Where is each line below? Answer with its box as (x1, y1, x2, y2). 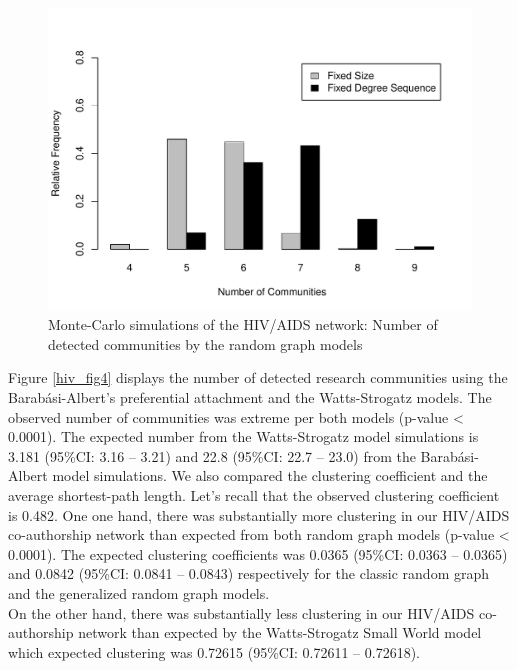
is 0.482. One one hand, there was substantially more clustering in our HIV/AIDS (8, 504, 510, 525)
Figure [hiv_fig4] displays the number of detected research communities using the (8, 367, 508, 388)
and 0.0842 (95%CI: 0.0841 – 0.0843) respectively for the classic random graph (8, 563, 490, 584)
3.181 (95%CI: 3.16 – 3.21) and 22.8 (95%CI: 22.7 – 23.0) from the (8, 445, 416, 466)
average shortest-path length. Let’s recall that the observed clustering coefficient (8, 485, 500, 506)
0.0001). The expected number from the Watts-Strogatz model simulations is (8, 426, 479, 447)
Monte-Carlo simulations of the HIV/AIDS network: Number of (48, 314, 438, 335)
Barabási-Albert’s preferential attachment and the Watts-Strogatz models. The (8, 387, 492, 408)
